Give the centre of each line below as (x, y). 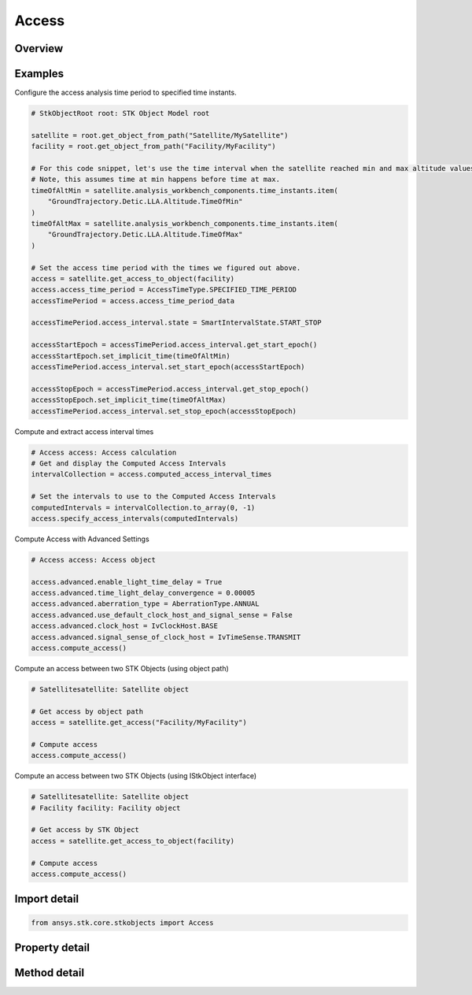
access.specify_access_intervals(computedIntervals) (135, 518)
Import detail (46, 899)
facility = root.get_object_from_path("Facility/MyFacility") (153, 147)
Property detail (52, 948)
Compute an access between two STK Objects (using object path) (122, 668)
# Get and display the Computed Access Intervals (129, 463)
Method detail (50, 973)
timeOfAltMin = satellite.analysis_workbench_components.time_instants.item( (184, 190)
